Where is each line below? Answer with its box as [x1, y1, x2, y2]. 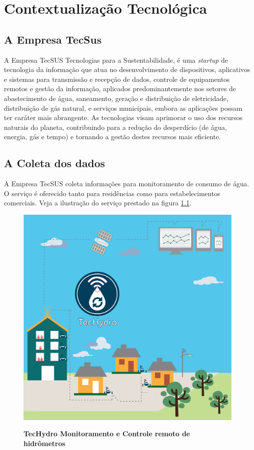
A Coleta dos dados [4, 155, 105, 171]
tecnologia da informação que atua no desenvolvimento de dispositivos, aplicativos [4, 64, 251, 75]
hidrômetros [24, 438, 66, 448]
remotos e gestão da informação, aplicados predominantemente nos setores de [4, 83, 236, 94]
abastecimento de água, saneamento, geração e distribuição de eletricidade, [4, 93, 229, 103]
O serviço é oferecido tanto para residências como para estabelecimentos [4, 188, 221, 198]
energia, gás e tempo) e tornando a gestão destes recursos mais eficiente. [4, 131, 221, 142]
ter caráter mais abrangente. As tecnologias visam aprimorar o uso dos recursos [4, 112, 243, 123]
